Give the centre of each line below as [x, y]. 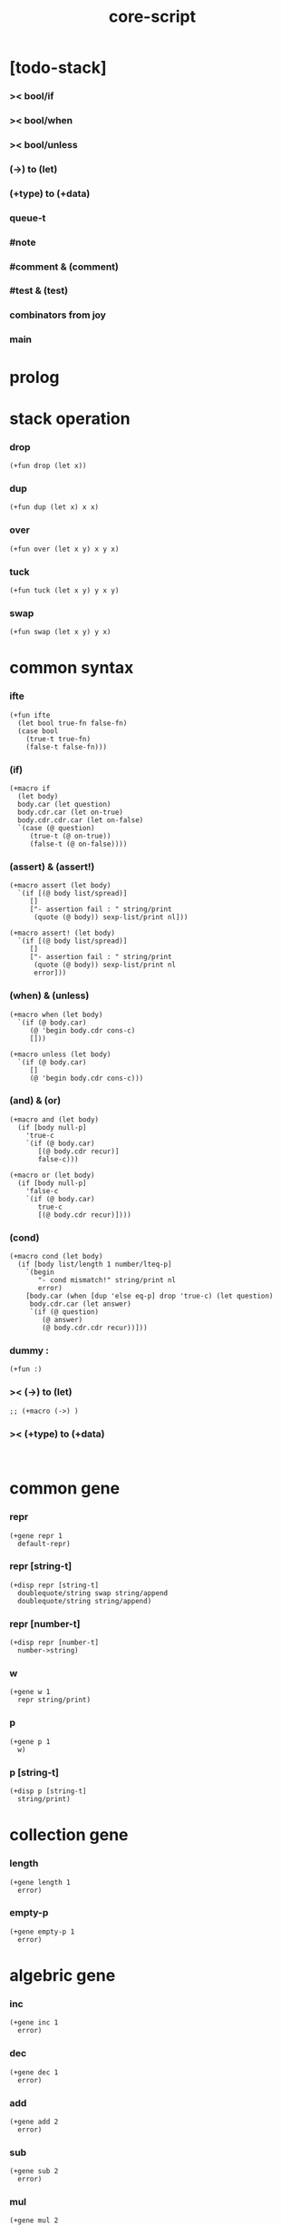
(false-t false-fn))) [66, 747]
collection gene [69, 1835]
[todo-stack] [58, 68]
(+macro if [30, 788]
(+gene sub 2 [34, 2171]
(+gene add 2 [34, 2122]
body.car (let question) [64, 804]
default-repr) [44, 1544]
